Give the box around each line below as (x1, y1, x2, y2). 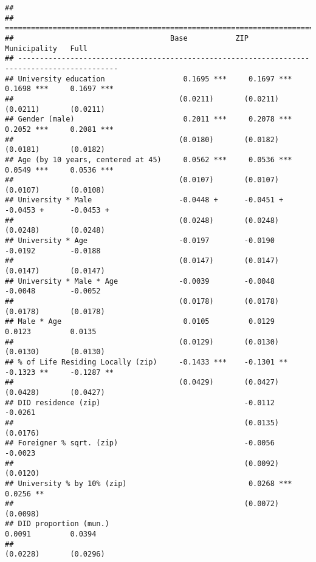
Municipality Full (5, 44, 88, 53)
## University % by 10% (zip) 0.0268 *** (5, 479, 292, 488)
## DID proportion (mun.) (5, 519, 109, 529)
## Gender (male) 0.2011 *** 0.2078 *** (5, 115, 292, 124)
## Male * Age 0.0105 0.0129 (5, 317, 275, 326)
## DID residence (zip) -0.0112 (5, 398, 275, 407)
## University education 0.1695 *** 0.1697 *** (5, 74, 292, 83)
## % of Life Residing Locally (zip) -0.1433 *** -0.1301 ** (5, 357, 288, 366)
